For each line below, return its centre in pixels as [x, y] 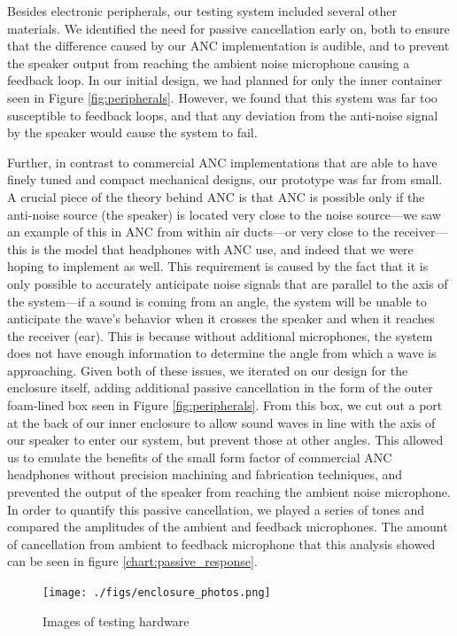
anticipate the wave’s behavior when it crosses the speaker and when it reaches [221, 318]
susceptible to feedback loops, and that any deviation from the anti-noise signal [223, 115]
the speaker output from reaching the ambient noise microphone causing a [209, 62]
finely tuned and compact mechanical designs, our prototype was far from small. [225, 179]
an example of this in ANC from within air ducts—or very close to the [199, 232]
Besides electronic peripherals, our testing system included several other [202, 11]
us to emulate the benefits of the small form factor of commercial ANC [200, 457]
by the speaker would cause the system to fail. [132, 132]
